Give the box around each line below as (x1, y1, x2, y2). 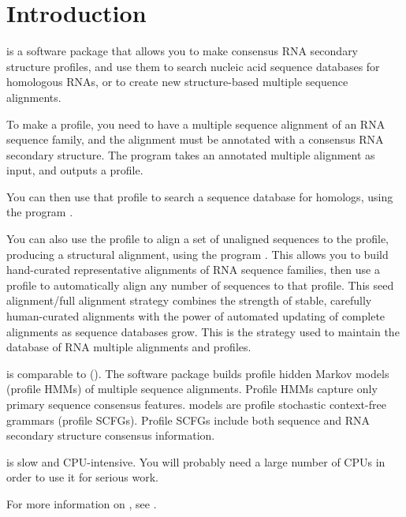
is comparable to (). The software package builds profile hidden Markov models (6, 365, 389, 381)
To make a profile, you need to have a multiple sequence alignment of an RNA (6, 115, 386, 132)
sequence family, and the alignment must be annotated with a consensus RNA (6, 131, 384, 148)
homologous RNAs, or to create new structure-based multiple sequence (6, 73, 348, 90)
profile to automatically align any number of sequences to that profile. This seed (6, 276, 394, 293)
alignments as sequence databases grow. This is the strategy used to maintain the (6, 323, 400, 339)
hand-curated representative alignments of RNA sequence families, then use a (6, 261, 380, 278)
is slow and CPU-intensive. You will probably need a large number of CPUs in (6, 453, 386, 470)
